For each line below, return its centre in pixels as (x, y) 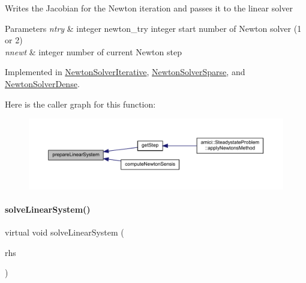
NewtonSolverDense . (42, 83)
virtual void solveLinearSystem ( (64, 232)
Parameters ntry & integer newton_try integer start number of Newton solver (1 (153, 28)
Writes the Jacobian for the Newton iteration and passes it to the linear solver (149, 8)
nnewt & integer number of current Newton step (93, 51)
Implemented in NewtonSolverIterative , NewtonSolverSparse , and (125, 72)
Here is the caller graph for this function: (80, 104)
